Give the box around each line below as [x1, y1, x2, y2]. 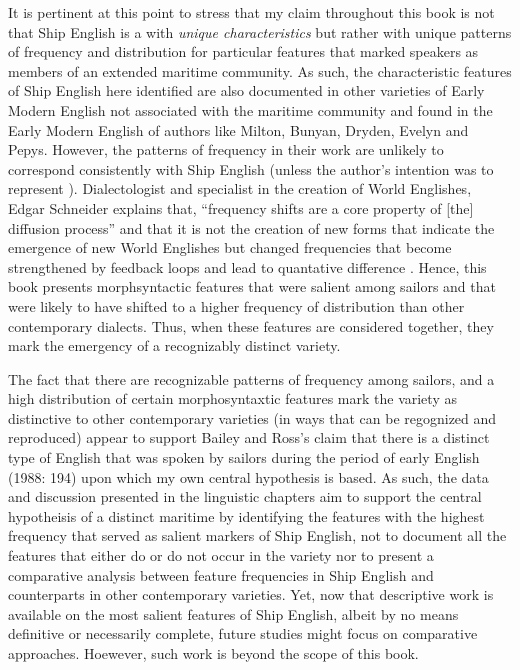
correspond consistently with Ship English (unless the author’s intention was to [8, 158, 494, 179]
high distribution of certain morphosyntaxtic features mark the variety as [8, 388, 457, 409]
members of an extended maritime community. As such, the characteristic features [8, 60, 512, 81]
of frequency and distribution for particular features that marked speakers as [8, 41, 479, 62]
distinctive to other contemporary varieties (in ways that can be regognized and [8, 407, 497, 428]
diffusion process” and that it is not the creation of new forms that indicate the [8, 217, 495, 238]
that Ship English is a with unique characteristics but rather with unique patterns [8, 21, 512, 42]
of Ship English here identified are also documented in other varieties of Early [8, 80, 485, 101]
